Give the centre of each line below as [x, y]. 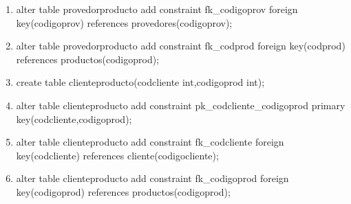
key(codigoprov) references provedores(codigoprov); [124, 22]
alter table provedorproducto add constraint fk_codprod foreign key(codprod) [181, 46]
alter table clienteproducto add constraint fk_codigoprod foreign [152, 178]
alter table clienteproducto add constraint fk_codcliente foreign [150, 142]
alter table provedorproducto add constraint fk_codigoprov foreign [157, 9]
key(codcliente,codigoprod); [74, 118]
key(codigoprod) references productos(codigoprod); [123, 191]
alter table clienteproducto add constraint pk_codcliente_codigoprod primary [181, 105]
